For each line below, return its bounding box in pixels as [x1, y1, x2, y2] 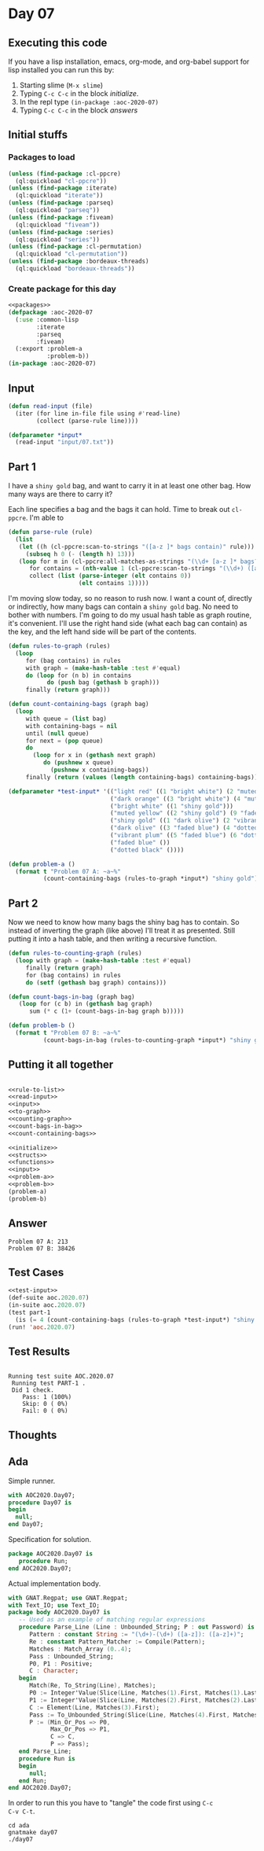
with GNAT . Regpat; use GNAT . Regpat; [8, 1594, 128, 1602]
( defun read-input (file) [8, 402, 93, 410]
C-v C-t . [8, 1806, 35, 1816]
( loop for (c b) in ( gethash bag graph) [18, 1000, 153, 1008]
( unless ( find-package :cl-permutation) [8, 243, 143, 251]
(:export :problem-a [15, 345, 82, 353]
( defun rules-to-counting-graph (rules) [8, 949, 143, 958]
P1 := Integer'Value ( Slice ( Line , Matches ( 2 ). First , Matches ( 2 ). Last [28, 1696, 258, 1704]
